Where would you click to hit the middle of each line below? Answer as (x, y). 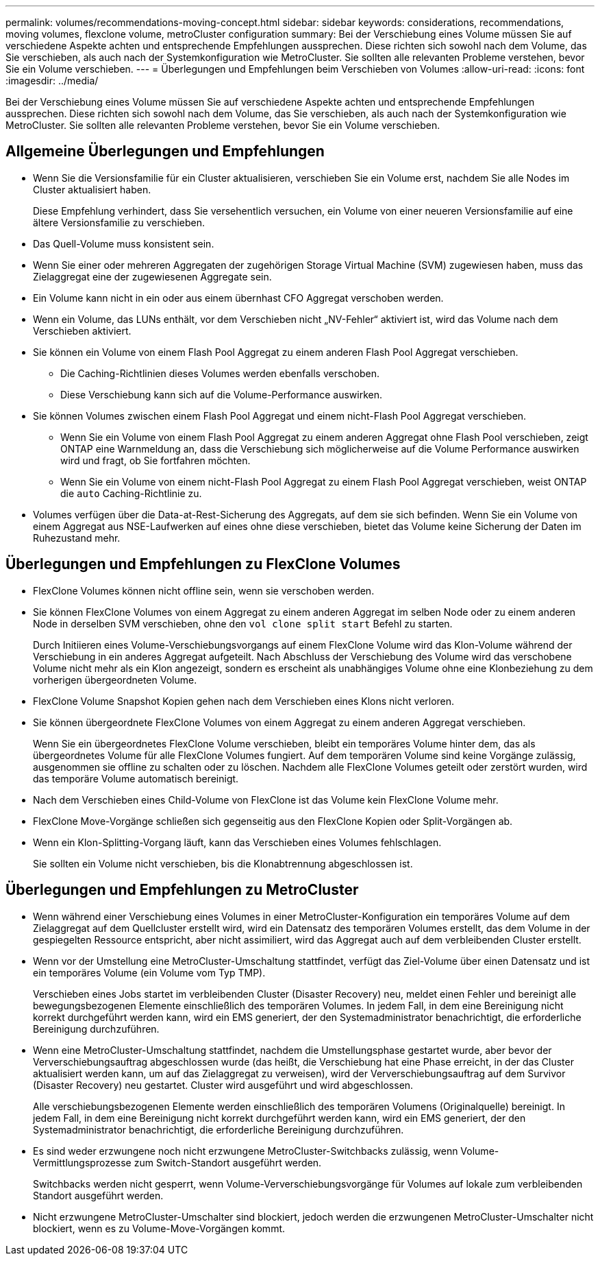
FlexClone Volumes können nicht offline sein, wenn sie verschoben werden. (204, 590)
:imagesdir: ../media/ (52, 81)
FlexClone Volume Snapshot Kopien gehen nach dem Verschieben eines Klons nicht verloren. (244, 701)
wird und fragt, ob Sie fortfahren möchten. (155, 460)
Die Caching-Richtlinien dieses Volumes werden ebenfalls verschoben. (220, 373)
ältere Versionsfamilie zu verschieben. (119, 222)
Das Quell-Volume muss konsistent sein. (124, 243)
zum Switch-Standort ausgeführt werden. (228, 1162)
